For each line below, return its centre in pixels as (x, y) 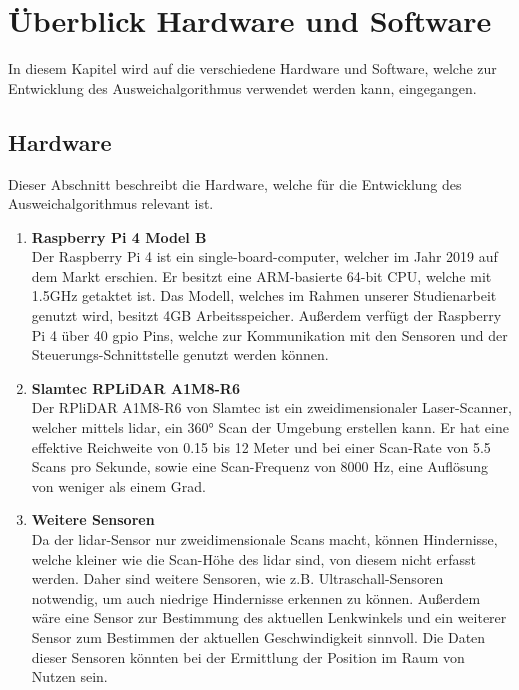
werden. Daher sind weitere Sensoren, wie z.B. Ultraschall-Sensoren (237, 578)
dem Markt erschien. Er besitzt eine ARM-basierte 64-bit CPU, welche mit (261, 275)
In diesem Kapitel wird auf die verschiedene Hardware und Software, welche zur (252, 68)
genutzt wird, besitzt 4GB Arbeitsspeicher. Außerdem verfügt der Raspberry (266, 315)
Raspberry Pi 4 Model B (119, 236)
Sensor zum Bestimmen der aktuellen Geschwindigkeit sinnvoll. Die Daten (258, 636)
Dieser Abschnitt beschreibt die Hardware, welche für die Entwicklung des (235, 183)
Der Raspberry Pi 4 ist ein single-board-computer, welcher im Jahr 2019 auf (264, 256)
